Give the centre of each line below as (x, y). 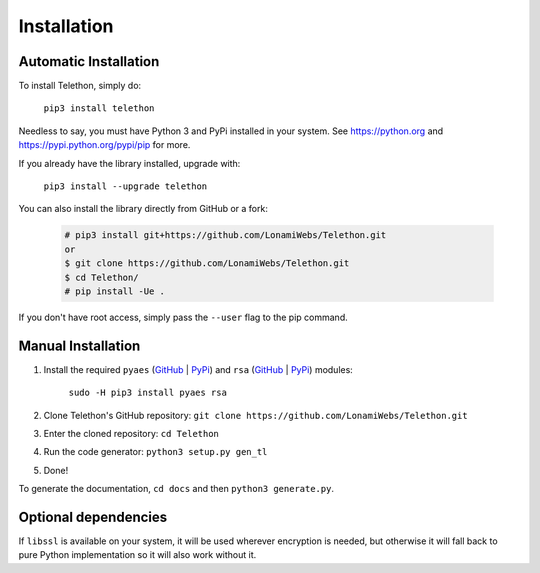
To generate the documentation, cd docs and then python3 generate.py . (176, 489)
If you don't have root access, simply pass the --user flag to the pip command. (183, 317)
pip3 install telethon (99, 108)
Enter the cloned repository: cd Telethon (131, 434)
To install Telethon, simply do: (80, 86)
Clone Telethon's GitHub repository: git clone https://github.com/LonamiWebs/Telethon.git (256, 415)
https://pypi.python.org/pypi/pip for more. (104, 145)
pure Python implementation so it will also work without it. (137, 555)
